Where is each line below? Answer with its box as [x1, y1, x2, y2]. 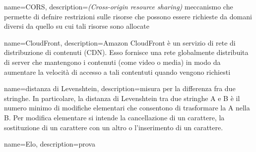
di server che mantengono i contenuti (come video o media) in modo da [4, 56, 221, 67]
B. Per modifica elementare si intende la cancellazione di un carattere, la [4, 112, 225, 122]
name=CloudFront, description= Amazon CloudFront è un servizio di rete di [4, 37, 236, 48]
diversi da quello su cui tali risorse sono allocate [4, 21, 149, 31]
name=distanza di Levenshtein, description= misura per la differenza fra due [4, 83, 236, 94]
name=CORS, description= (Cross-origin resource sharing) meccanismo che [4, 1, 233, 11]
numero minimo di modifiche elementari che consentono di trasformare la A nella [4, 102, 250, 113]
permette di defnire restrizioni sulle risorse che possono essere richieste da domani [4, 11, 252, 21]
